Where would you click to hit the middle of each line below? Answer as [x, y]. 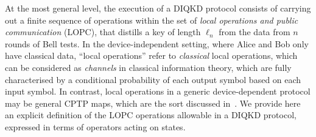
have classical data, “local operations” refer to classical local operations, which [151, 55]
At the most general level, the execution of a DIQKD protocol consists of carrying [158, 8]
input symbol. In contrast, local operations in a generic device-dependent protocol [158, 91]
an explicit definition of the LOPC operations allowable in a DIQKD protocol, [151, 115]
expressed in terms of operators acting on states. [95, 126]
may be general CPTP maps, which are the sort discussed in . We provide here [153, 103]
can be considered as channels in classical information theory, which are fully [148, 67]
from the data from [255, 32]
